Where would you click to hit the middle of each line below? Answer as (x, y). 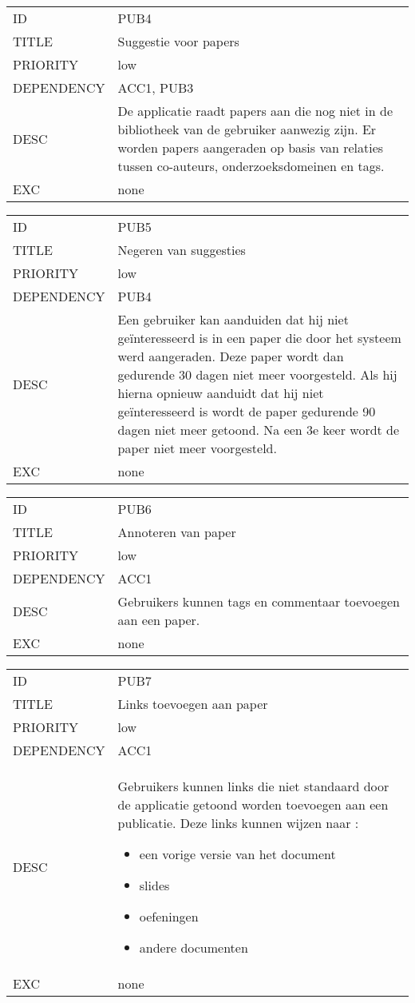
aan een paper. (159, 620)
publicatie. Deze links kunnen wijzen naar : (238, 823)
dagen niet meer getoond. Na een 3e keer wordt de (259, 430)
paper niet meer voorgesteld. (197, 448)
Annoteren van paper (177, 532)
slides (154, 885)
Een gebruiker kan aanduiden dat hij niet (233, 319)
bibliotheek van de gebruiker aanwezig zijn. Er (247, 129)
